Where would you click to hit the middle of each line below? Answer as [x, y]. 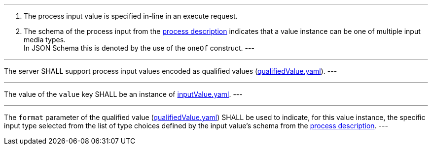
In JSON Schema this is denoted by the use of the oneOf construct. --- [139, 48]
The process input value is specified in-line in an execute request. [131, 16]
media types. [45, 40]
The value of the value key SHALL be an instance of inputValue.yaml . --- [123, 94]
